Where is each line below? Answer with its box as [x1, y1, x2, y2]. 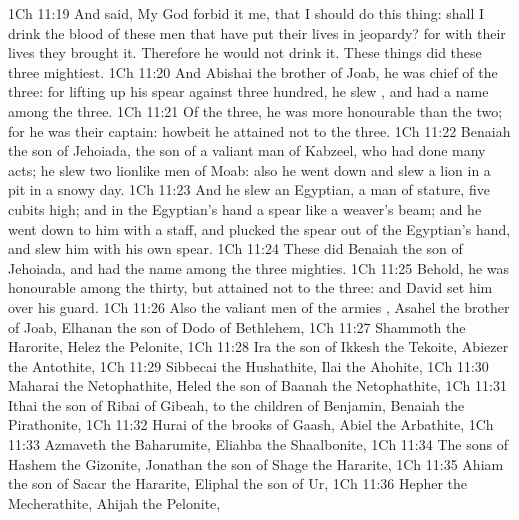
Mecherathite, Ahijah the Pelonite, [8, 492, 221, 513]
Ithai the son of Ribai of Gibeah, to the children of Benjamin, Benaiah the [8, 394, 465, 415]
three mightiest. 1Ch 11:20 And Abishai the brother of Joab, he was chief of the [8, 61, 498, 82]
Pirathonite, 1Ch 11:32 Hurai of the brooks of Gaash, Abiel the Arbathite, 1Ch [8, 414, 494, 435]
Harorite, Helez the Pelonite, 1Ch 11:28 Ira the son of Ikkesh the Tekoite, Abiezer [8, 336, 509, 357]
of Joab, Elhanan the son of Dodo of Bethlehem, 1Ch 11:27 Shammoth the [8, 316, 466, 337]
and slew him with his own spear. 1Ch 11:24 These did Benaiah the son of [8, 238, 463, 259]
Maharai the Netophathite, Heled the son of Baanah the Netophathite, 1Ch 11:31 [8, 375, 507, 396]
